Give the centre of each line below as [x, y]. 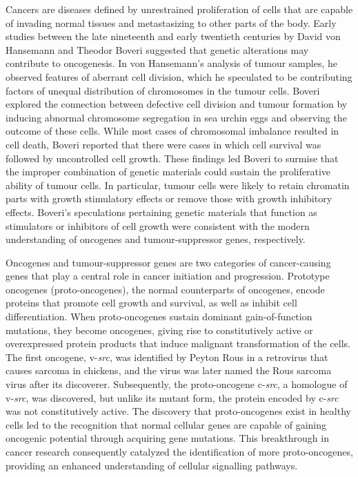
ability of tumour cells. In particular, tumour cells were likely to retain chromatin [178, 185]
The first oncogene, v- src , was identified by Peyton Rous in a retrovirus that [167, 357]
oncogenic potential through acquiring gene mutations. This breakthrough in [167, 438]
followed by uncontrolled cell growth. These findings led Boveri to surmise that [172, 158]
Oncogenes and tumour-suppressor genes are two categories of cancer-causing [168, 262]
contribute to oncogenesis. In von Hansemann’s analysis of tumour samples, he [171, 63]
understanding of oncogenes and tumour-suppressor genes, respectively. [156, 239]
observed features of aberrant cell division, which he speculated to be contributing [179, 76]
